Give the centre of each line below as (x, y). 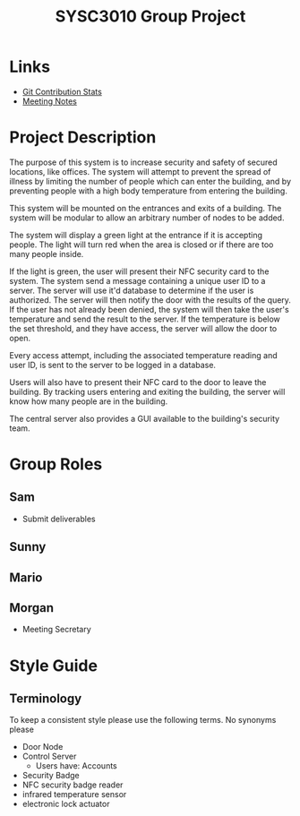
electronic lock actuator (66, 804)
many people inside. (47, 253)
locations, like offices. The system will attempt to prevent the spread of (140, 171)
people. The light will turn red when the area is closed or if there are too (141, 245)
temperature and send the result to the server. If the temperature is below (145, 319)
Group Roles (56, 464)
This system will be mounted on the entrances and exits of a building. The (146, 208)
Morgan (32, 608)
